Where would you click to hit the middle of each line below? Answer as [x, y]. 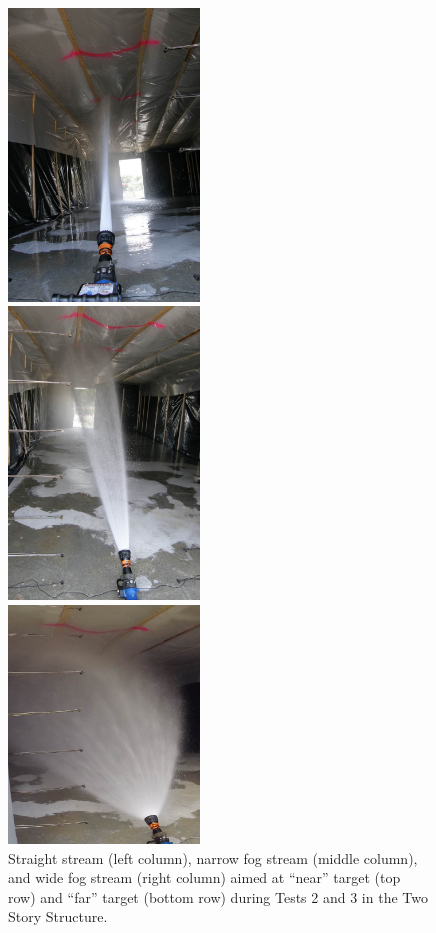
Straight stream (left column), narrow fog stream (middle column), [213, 857]
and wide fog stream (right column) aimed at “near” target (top [204, 877]
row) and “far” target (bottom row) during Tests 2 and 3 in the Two [218, 896]
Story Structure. [58, 916]
